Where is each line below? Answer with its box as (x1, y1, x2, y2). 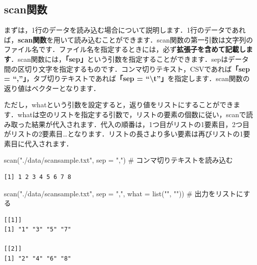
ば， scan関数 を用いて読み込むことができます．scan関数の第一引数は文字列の (4, 34, 253, 44)
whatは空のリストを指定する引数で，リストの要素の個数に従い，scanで (17, 109, 246, 119)
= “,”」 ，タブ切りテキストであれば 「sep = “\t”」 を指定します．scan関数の (4, 73, 250, 84)
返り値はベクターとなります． (4, 83, 100, 93)
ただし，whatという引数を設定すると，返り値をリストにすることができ (4, 99, 233, 110)
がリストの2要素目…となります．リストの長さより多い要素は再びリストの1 (4, 129, 244, 139)
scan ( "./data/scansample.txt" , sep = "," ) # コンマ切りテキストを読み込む (4, 155, 233, 165)
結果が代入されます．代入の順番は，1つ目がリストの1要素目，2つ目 (31, 119, 250, 129)
